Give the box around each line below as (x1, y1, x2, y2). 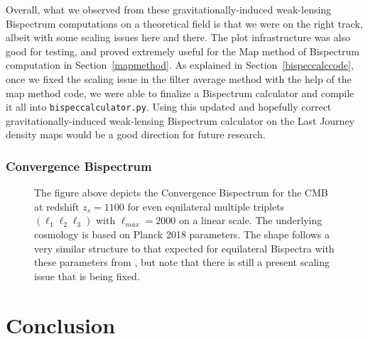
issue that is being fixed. (34, 268, 140, 283)
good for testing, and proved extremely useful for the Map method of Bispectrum (6, 43, 360, 58)
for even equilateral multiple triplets (127, 199, 285, 213)
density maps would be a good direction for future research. (6, 127, 266, 142)
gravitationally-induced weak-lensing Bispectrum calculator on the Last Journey (6, 113, 355, 128)
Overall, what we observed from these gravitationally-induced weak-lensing (6, 2, 332, 16)
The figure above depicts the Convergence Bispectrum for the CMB (34, 185, 328, 200)
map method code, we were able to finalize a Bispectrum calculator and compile (6, 85, 355, 100)
